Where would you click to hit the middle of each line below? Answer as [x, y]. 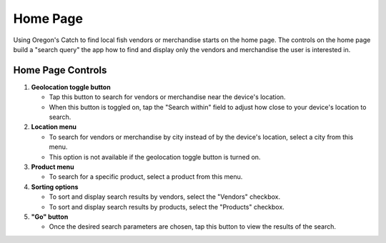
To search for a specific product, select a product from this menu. [146, 177]
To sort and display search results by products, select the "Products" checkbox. [167, 207]
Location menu [54, 127]
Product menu [53, 167]
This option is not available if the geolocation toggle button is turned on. [155, 157]
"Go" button [50, 217]
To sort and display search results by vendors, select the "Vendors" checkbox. [165, 197]
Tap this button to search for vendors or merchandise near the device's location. [167, 97]
